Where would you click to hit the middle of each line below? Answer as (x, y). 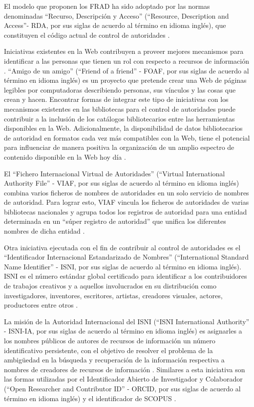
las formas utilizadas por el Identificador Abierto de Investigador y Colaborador (123, 379)
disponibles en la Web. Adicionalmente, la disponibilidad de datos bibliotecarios (123, 128)
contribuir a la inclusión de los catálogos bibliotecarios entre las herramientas (119, 118)
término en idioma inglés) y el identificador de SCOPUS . (90, 398)
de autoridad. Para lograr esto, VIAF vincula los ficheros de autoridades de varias (127, 202)
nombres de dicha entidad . (44, 231)
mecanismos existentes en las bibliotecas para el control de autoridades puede (120, 108)
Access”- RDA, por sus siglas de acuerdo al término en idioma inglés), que (115, 25)
